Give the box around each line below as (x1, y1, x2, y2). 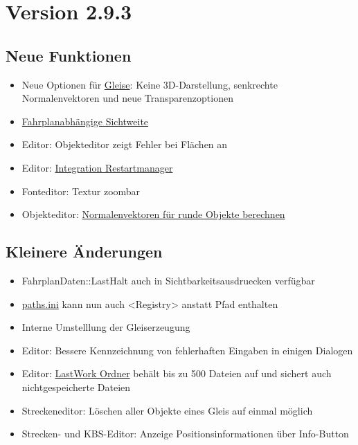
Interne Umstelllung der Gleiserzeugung (21, 320, 190, 334)
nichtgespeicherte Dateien (21, 379, 131, 394)
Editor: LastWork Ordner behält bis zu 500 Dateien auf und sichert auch (21, 366, 332, 381)
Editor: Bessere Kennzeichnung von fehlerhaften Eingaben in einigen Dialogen (21, 343, 353, 357)
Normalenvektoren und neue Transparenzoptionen (21, 91, 233, 105)
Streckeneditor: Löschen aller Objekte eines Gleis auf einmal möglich (21, 403, 313, 417)
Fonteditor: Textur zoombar (21, 183, 141, 198)
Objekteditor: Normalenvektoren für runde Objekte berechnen (21, 207, 285, 221)
